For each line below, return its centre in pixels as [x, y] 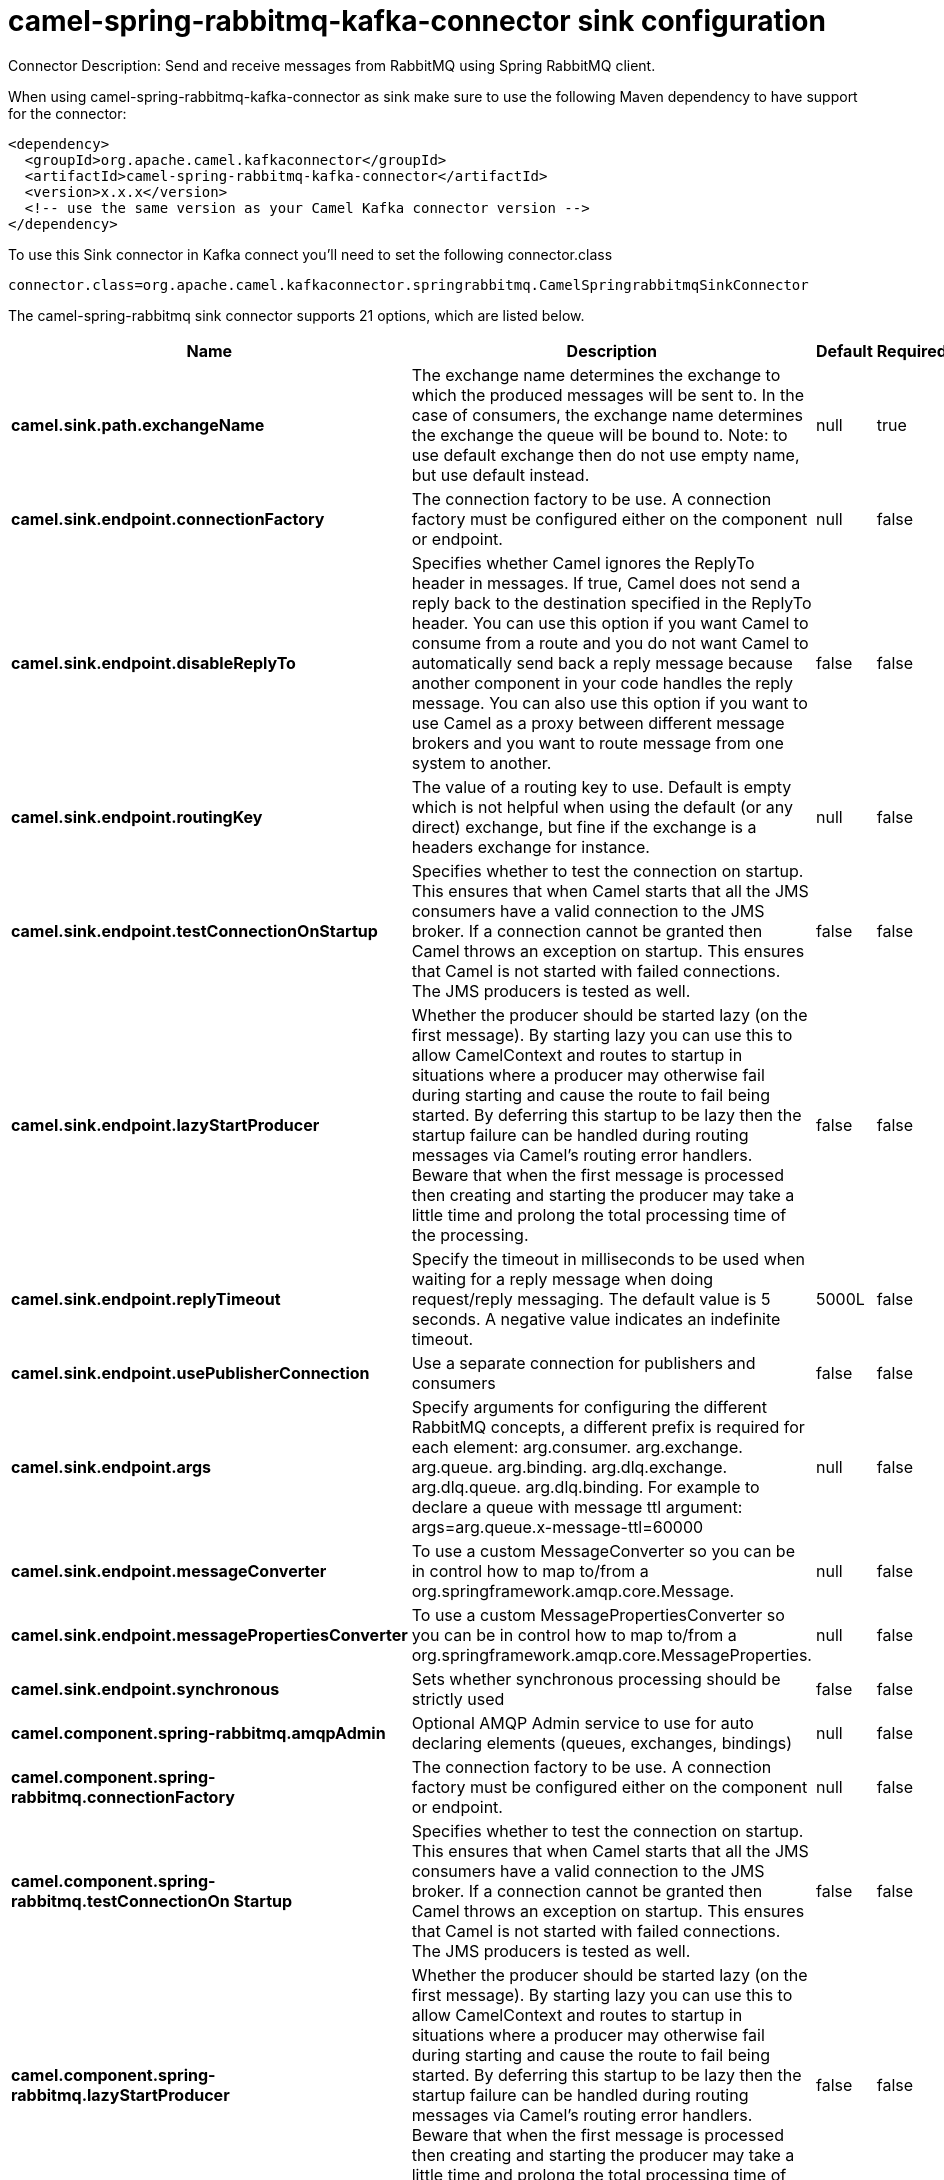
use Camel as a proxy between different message [598, 722]
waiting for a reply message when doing [562, 1278]
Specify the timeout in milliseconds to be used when [608, 1258]
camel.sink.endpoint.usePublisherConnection [190, 1372]
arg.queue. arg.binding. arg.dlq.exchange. [569, 1466]
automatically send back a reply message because [602, 662]
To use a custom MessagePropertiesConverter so [598, 1614]
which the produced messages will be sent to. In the [608, 394]
